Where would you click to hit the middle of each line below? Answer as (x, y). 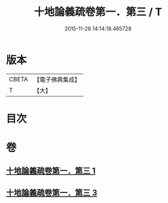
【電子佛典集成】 (57, 80)
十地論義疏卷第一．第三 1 (51, 171)
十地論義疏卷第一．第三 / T (98, 12)
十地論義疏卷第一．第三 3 (52, 193)
